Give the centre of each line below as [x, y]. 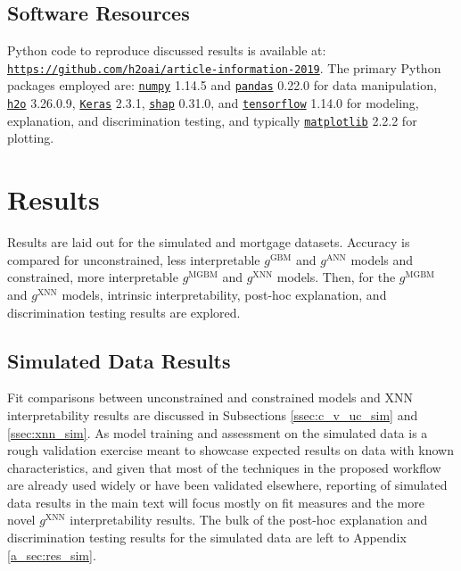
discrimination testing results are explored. [124, 312]
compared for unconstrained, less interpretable [134, 259]
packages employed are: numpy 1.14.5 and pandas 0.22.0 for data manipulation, [222, 85]
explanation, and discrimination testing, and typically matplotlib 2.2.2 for [212, 120]
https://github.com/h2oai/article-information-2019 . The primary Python [224, 67]
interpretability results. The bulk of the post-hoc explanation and [249, 520]
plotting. [31, 138]
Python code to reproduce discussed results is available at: [167, 50]
